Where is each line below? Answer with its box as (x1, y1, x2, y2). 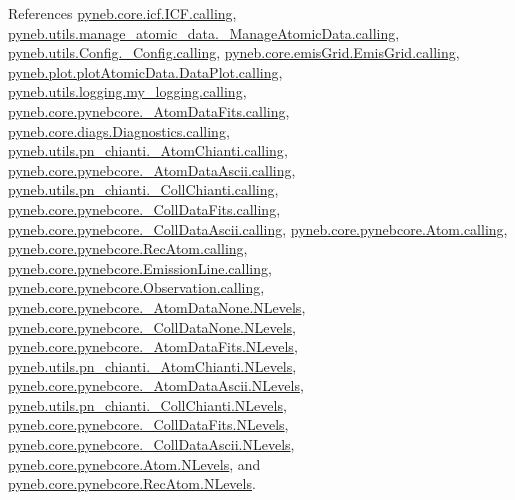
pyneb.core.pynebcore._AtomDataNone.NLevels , (8, 296, 306, 317)
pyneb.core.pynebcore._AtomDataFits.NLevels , (8, 336, 298, 357)
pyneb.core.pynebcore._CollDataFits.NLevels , (8, 414, 289, 435)
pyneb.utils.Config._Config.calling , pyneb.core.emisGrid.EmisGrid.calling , (8, 42, 460, 63)
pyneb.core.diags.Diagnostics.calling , (8, 120, 230, 141)
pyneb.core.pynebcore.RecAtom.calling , (8, 238, 248, 259)
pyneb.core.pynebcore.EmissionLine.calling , (8, 257, 272, 278)
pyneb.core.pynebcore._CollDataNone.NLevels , (8, 316, 296, 337)
